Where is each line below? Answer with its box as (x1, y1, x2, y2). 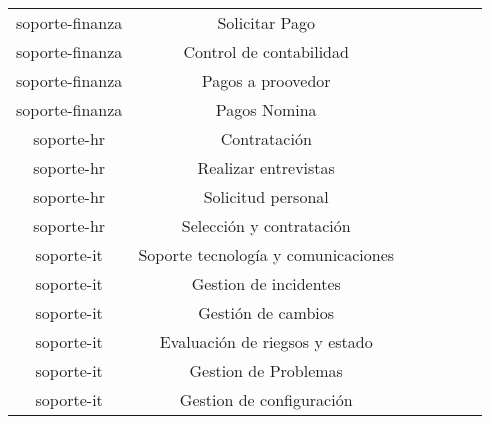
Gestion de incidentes (191, 272, 341, 295)
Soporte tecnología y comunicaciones (138, 243, 395, 266)
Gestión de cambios (198, 301, 335, 324)
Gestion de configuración (179, 388, 353, 411)
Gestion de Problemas (189, 359, 343, 382)
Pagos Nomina (215, 98, 317, 121)
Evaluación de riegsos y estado (159, 330, 373, 353)
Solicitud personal (203, 185, 329, 208)
